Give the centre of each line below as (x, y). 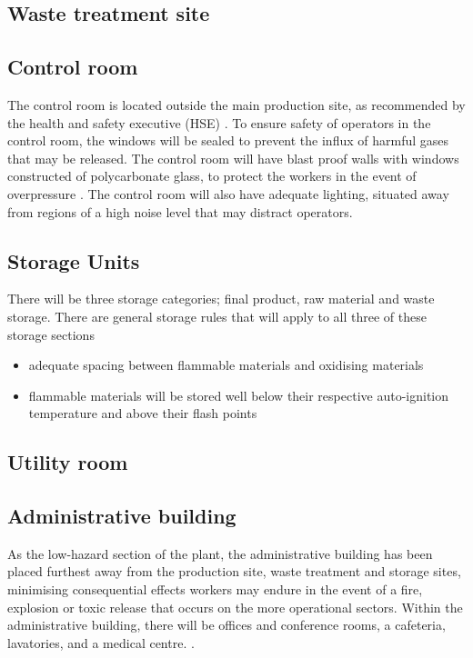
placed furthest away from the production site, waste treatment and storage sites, (234, 571)
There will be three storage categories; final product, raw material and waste (221, 299)
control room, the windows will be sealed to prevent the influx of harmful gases (228, 140)
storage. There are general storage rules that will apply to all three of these (217, 316)
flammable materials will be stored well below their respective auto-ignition (238, 395)
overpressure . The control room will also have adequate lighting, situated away (228, 193)
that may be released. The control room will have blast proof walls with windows (233, 158)
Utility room (68, 462)
